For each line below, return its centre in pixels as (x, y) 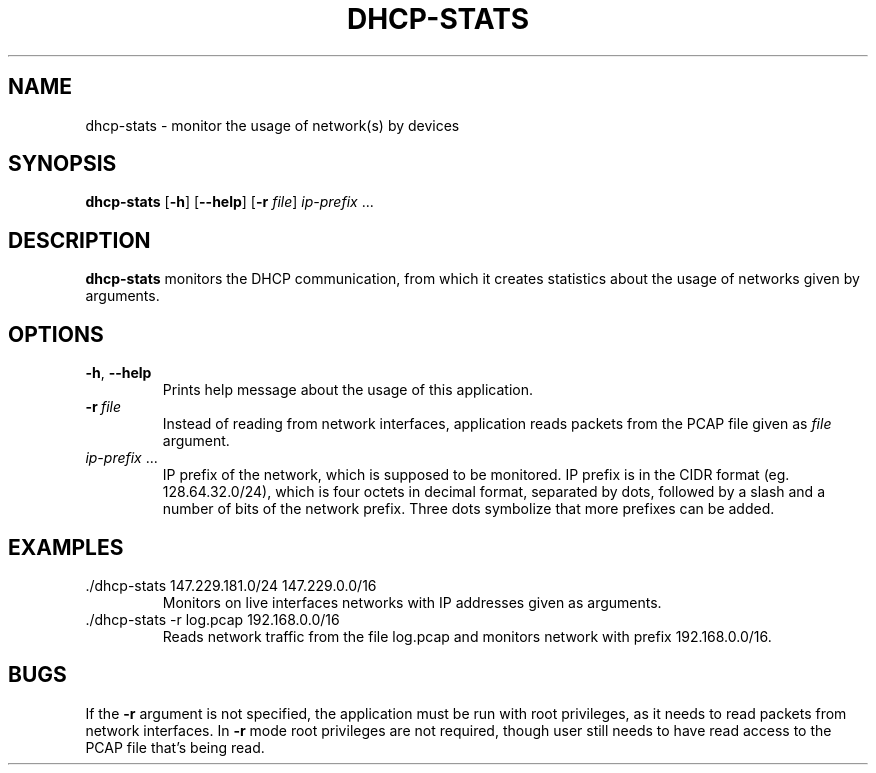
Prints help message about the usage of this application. (348, 390)
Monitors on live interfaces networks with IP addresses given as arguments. (412, 602)
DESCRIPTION (79, 240)
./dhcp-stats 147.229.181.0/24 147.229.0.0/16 (231, 585)
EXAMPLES (66, 547)
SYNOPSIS (62, 164)
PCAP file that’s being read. (175, 747)
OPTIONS (56, 334)
